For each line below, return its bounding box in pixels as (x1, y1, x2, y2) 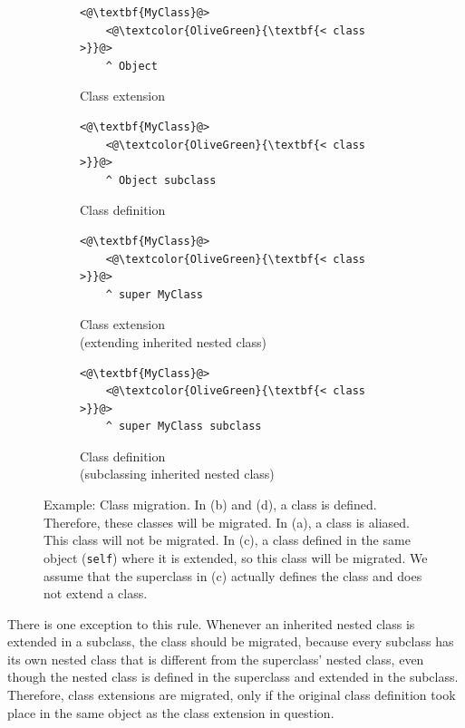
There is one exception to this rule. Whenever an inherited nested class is (7, 614, 415, 633)
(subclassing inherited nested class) (80, 464, 275, 483)
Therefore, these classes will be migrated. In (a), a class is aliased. (44, 512, 410, 531)
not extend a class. (44, 584, 148, 603)
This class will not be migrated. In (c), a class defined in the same (44, 530, 411, 549)
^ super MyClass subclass (105, 420, 262, 433)
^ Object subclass (105, 173, 217, 187)
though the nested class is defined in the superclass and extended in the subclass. (7, 667, 459, 686)
